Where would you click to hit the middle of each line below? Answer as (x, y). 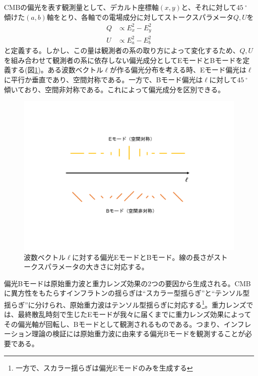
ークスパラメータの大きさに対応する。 (86, 267)
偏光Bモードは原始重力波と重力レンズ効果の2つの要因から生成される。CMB (128, 283)
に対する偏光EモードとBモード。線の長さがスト (150, 257)
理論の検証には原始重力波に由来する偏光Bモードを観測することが (138, 334)
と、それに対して (209, 7)
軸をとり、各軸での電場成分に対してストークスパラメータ (140, 17)
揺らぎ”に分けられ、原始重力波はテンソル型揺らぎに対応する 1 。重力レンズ (125, 304)
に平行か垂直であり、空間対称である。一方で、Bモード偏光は (103, 79)
